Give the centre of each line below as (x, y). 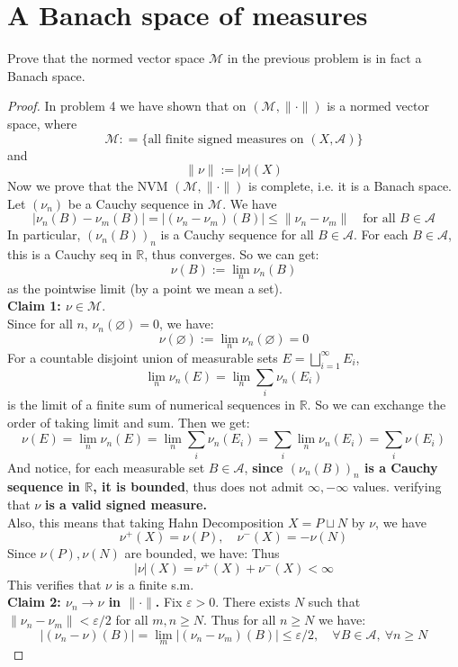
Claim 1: (34, 306)
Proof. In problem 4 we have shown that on (127, 106)
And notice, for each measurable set (106, 467)
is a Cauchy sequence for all (237, 234)
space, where (42, 123)
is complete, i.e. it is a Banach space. (350, 186)
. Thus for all (240, 620)
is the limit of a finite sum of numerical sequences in (151, 405)
